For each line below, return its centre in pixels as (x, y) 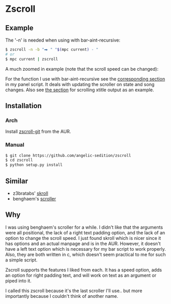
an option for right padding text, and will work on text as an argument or (81, 275)
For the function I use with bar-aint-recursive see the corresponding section (85, 79)
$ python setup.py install (34, 165)
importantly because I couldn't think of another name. (62, 296)
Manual (15, 145)
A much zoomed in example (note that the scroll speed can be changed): (82, 69)
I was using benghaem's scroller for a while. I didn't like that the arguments (84, 227)
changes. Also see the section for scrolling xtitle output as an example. (80, 90)
